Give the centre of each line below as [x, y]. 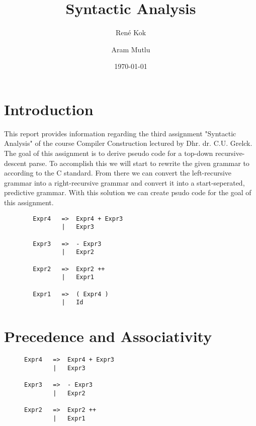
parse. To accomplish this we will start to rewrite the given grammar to [139, 163]
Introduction [49, 109]
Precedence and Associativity [108, 336]
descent [15, 163]
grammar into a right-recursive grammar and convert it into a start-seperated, [124, 182]
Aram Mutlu [131, 49]
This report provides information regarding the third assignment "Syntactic [120, 133]
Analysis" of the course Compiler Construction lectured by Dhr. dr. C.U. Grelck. [128, 143]
